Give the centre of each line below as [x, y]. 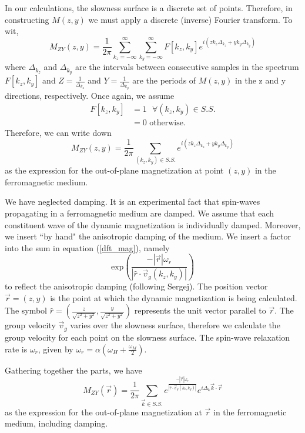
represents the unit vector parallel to [200, 310]
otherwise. [167, 123]
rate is [16, 349]
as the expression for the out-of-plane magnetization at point [114, 170]
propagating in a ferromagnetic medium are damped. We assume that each [140, 213]
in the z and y [261, 80]
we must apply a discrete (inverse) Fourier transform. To [190, 19]
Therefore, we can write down [58, 132]
